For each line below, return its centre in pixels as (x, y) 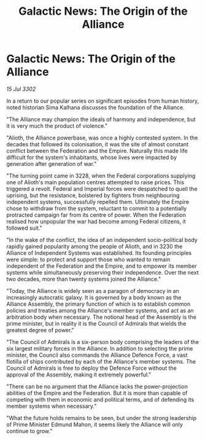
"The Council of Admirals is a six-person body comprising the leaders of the (103, 341)
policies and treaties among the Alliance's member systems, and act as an (100, 310)
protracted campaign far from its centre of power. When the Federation (96, 215)
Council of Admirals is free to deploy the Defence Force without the (91, 368)
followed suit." (25, 228)
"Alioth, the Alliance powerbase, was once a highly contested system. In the (102, 138)
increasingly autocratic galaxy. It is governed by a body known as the (94, 297)
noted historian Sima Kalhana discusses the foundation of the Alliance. (96, 107)
